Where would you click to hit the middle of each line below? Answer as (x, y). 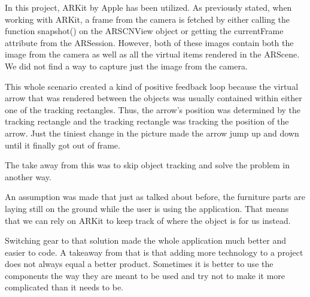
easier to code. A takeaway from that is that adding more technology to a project (154, 252)
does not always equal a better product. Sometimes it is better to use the (139, 264)
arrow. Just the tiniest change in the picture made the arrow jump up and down (152, 133)
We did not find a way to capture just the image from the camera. (126, 66)
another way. (28, 176)
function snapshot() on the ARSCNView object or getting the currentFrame (144, 31)
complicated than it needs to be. (64, 287)
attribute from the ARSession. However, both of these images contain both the (149, 42)
